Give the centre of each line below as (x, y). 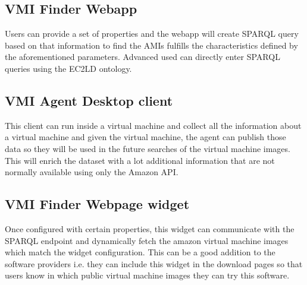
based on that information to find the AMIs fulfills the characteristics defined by (151, 45)
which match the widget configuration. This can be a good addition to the (140, 252)
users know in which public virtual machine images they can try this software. (147, 275)
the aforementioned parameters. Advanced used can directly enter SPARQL (142, 57)
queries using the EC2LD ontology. (68, 68)
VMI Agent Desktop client (89, 100)
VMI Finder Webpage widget (97, 204)
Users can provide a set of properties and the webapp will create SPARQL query (152, 34)
